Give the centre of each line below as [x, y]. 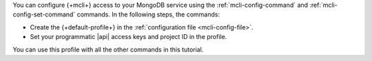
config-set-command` [44, 14]
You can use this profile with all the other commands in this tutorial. [108, 49]
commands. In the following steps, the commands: [148, 14]
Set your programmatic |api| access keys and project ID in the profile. [128, 37]
